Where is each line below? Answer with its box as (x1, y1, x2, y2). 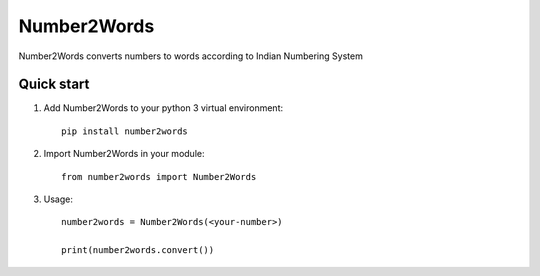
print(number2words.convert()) (61, 245, 215, 256)
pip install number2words (61, 125, 189, 137)
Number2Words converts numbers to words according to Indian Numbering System (18, 50, 364, 62)
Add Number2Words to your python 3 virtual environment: (43, 102, 284, 114)
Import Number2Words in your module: (43, 148, 205, 160)
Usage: (43, 193, 74, 205)
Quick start (18, 76, 90, 93)
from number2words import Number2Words (61, 171, 257, 182)
